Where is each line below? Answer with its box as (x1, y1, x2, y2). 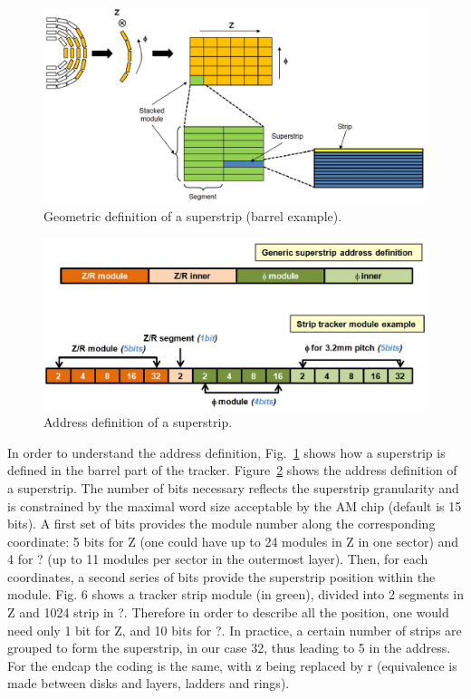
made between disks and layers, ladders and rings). (7, 674, 290, 693)
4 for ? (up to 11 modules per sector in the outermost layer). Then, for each (7, 549, 428, 568)
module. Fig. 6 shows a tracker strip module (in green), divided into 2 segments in (7, 585, 464, 604)
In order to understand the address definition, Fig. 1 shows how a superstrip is (7, 442, 446, 461)
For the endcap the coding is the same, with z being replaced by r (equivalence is (7, 655, 457, 675)
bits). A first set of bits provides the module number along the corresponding (7, 514, 436, 533)
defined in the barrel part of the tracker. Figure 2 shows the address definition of (7, 461, 457, 480)
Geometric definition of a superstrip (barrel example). (43, 206, 342, 225)
